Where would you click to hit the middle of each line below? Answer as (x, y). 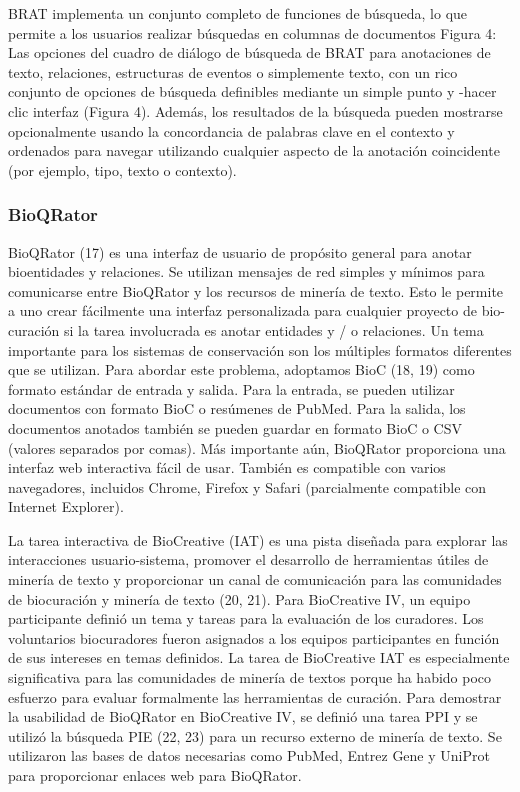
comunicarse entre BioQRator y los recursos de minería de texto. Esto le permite (256, 290)
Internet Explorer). (66, 506)
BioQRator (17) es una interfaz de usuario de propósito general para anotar (240, 251)
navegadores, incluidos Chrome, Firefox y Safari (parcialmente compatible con (247, 486)
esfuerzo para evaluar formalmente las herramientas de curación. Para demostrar (255, 696)
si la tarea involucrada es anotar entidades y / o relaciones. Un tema (274, 329)
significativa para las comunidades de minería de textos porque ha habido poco (250, 677)
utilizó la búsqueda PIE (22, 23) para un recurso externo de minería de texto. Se (255, 735)
